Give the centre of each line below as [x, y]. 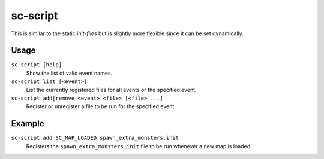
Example [28, 123]
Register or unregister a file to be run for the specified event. [101, 106]
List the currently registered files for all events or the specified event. [112, 90]
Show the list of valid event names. [69, 73]
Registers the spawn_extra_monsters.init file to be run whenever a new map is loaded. [139, 146]
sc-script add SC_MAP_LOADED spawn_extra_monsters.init [95, 138]
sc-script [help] [37, 65]
